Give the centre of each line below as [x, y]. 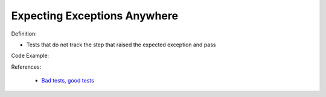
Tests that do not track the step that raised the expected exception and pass [121, 45]
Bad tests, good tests [68, 81]
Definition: [24, 34]
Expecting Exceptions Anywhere [94, 16]
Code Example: [30, 56]
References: [26, 67]
